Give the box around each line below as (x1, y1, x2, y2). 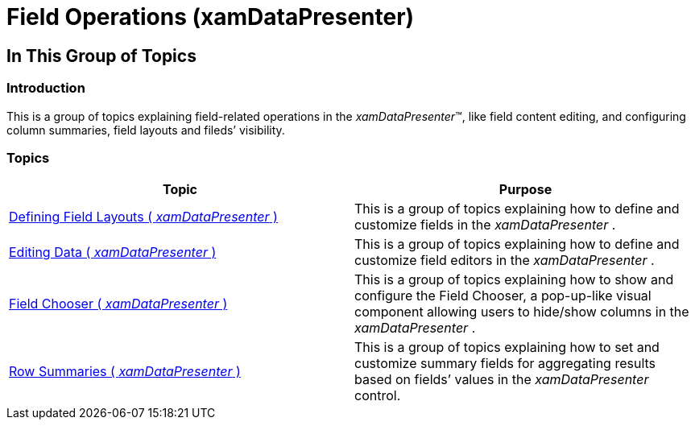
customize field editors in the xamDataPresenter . (354, 252, 655, 269)
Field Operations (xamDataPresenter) (6, 3, 415, 31)
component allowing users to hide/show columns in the (354, 304, 689, 321)
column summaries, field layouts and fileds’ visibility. (6, 122, 285, 137)
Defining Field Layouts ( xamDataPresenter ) (9, 209, 278, 225)
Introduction (6, 80, 85, 97)
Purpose (498, 181, 552, 198)
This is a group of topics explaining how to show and (354, 271, 674, 288)
